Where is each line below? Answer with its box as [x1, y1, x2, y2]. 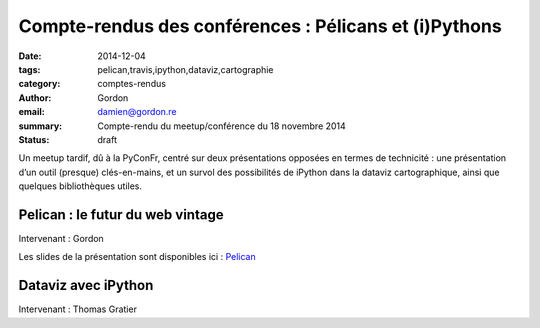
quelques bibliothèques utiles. [18, 180, 143, 192]
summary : [18, 120, 63, 132]
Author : [18, 91, 52, 104]
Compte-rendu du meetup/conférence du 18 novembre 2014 [97, 120, 347, 132]
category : [18, 78, 61, 90]
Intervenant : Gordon [18, 232, 104, 244]
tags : [18, 63, 41, 75]
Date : [18, 50, 42, 62]
